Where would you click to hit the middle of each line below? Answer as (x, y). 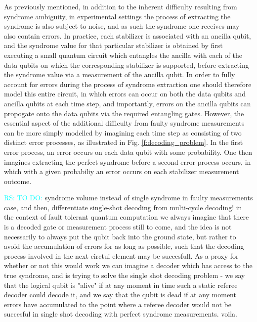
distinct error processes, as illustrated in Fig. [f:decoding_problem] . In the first (124, 142)
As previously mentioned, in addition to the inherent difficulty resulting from (121, 6)
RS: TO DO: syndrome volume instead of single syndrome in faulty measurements (128, 198)
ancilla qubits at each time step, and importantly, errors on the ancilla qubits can (128, 103)
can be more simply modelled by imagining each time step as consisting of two (123, 132)
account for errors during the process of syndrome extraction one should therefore (128, 84)
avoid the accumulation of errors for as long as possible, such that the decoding (124, 246)
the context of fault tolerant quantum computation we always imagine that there (127, 217)
